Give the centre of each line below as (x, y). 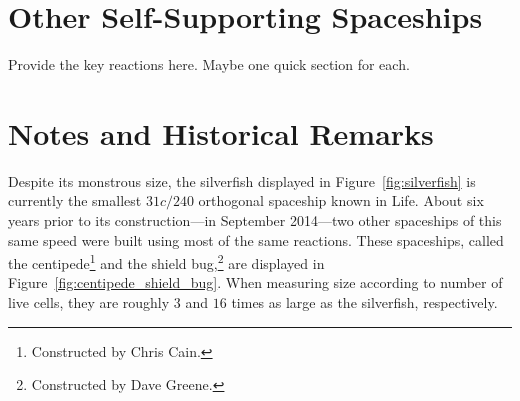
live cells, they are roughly (89, 302)
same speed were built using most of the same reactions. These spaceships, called (256, 239)
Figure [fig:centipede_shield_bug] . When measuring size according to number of (255, 282)
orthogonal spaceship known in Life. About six (341, 200)
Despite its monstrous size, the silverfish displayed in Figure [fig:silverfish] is (242, 180)
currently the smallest (75, 200)
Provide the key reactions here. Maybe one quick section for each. (209, 64)
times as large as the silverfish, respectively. (364, 302)
